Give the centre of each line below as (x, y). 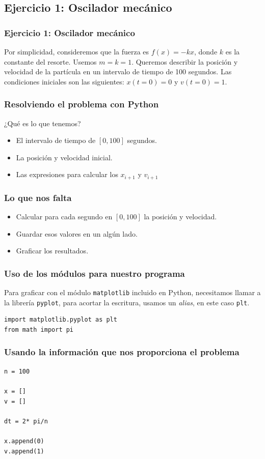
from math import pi (39, 329)
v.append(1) (24, 451)
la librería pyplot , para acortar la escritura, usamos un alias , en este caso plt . (127, 302)
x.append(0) (24, 441)
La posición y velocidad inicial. (64, 157)
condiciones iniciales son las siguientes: (64, 81)
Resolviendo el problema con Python (82, 104)
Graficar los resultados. (52, 251)
